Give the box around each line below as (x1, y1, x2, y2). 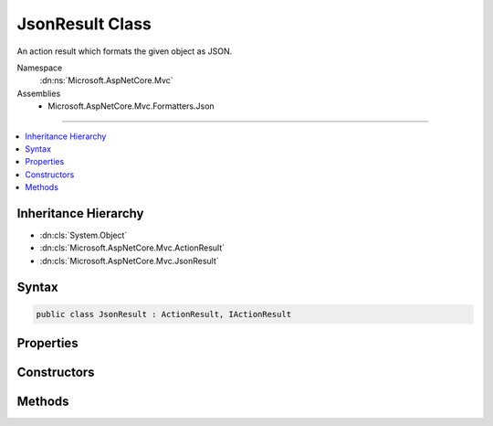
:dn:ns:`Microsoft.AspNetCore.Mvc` (39, 75, 173, 86)
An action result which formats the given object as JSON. (16, 46, 233, 57)
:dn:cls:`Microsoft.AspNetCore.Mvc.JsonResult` (39, 255, 219, 266)
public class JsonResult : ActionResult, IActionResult (36, 309, 292, 319)
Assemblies (16, 88, 61, 99)
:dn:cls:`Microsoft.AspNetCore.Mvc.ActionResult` (39, 242, 226, 253)
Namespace (16, 62, 63, 73)
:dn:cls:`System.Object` (39, 229, 128, 240)
